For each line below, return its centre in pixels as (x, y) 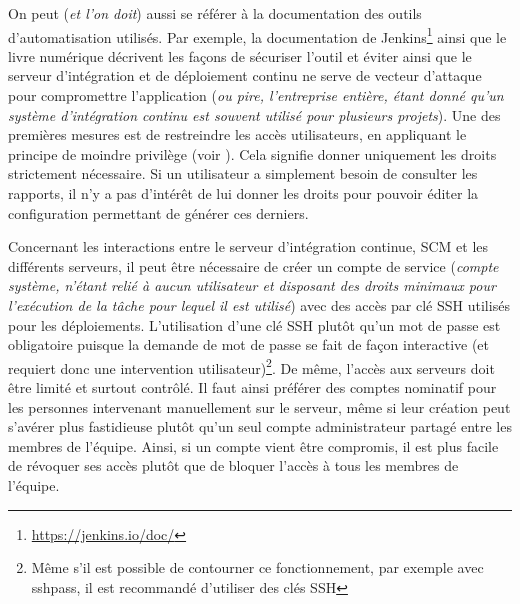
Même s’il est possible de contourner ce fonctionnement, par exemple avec (257, 567)
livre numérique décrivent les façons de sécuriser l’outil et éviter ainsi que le (240, 55)
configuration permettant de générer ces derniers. (158, 212)
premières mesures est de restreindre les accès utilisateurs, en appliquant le (237, 134)
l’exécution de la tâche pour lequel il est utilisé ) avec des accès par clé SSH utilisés (259, 304)
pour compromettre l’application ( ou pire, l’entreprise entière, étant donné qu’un (256, 95)
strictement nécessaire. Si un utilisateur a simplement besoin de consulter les (243, 173)
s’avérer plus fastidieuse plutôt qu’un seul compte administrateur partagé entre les (260, 426)
